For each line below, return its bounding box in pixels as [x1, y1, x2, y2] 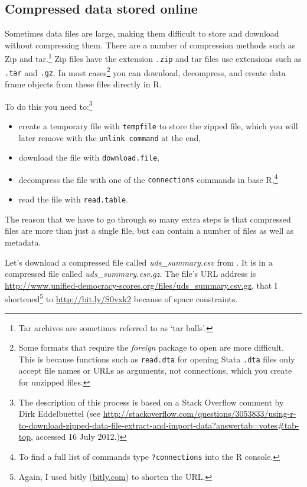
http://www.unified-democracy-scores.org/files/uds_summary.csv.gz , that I [5, 279, 277, 291]
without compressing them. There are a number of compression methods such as [5, 38, 296, 51]
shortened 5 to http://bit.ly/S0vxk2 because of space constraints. [5, 291, 238, 305]
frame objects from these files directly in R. [5, 78, 162, 90]
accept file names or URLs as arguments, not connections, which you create [18, 364, 292, 377]
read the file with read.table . [18, 193, 129, 205]
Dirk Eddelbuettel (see [18, 407, 100, 420]
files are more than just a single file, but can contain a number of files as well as [5, 224, 294, 237]
